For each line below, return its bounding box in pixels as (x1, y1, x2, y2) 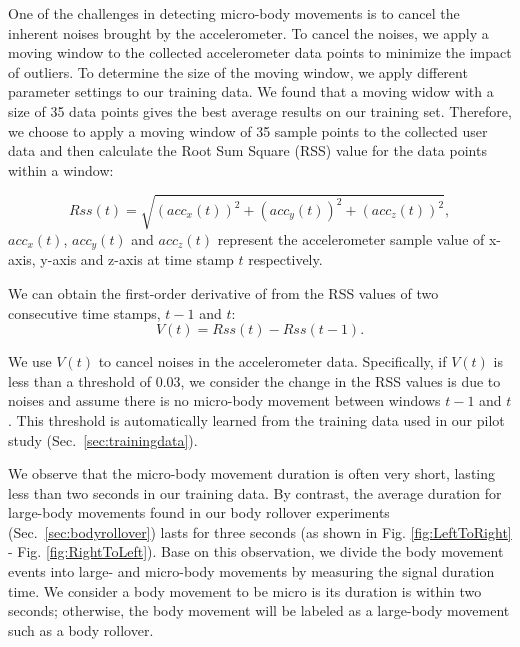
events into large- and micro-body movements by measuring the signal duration (8, 561, 495, 582)
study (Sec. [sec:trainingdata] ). (8, 429, 198, 450)
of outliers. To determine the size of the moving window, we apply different (8, 61, 468, 82)
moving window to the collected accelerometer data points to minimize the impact (8, 42, 512, 63)
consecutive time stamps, (8, 302, 161, 323)
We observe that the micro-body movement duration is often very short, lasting (8, 463, 496, 484)
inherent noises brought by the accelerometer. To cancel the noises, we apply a (8, 22, 489, 43)
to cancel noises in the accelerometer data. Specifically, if (98, 351, 447, 372)
